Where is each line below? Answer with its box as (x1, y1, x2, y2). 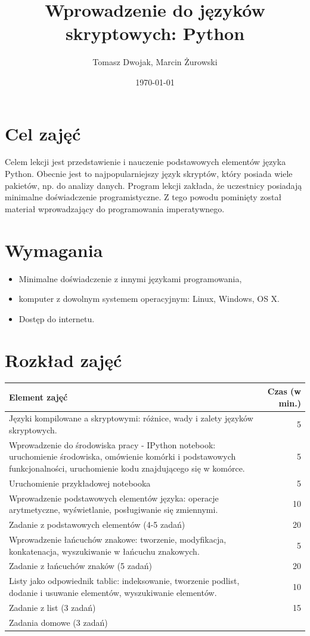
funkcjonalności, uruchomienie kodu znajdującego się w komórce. (9, 462, 245, 474)
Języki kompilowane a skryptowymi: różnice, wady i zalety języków (9, 412, 253, 424)
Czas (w (267, 384, 301, 397)
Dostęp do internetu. (18, 312, 95, 325)
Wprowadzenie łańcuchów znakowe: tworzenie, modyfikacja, (9, 533, 227, 545)
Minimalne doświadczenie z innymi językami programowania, (18, 272, 242, 285)
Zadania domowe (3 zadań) (9, 616, 108, 628)
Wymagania (5, 237, 103, 262)
